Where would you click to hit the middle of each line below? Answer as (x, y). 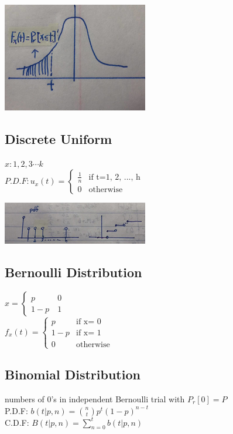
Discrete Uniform (59, 138)
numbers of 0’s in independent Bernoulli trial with (95, 398)
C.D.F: (17, 422)
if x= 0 (89, 322)
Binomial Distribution (73, 374)
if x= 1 (89, 333)
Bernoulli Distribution (73, 272)
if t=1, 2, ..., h (114, 177)
